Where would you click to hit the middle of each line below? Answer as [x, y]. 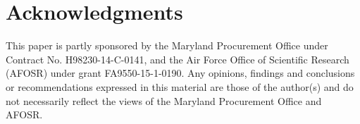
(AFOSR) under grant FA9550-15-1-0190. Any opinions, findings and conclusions [180, 73]
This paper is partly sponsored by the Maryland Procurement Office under [167, 45]
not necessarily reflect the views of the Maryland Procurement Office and [164, 100]
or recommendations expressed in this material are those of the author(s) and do [180, 86]
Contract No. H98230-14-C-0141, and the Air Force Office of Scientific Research [178, 59]
